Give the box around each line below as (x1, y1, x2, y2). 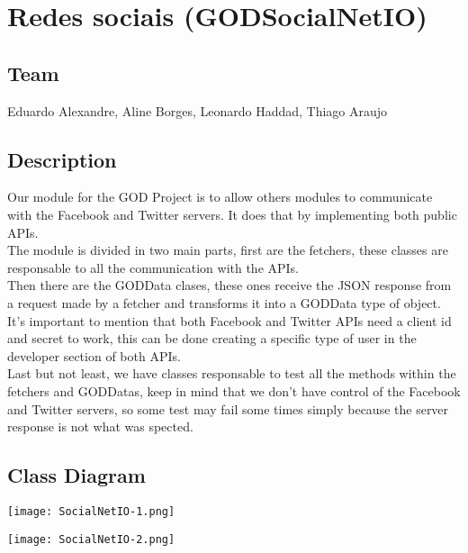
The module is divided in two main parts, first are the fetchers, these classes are (7, 240, 448, 259)
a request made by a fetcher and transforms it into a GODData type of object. (7, 293, 441, 312)
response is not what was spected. (7, 417, 193, 436)
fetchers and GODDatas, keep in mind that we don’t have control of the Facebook (7, 381, 461, 400)
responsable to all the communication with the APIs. (7, 258, 300, 276)
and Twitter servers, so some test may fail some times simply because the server (7, 399, 449, 418)
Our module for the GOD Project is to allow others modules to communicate (7, 187, 433, 206)
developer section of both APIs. (7, 346, 181, 365)
